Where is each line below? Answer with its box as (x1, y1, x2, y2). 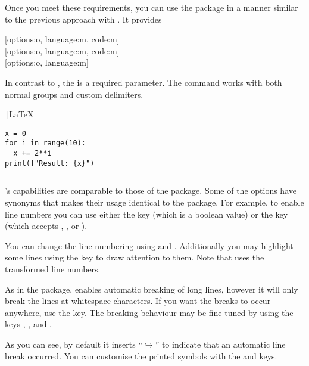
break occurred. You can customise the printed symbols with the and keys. (5, 349, 277, 362)
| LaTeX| (5, 108, 36, 120)
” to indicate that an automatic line (155, 337, 286, 350)
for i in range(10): (5, 139, 86, 148)
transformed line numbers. (5, 263, 101, 275)
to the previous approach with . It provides (5, 13, 162, 25)
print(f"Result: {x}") (5, 159, 95, 168)
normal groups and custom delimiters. (5, 88, 143, 100)
